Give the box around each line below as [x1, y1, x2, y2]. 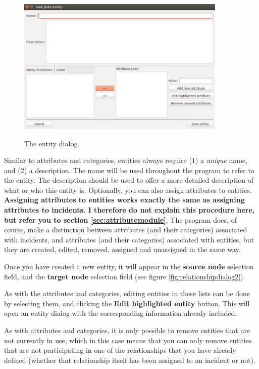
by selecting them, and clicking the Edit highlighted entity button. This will [4, 298, 250, 308]
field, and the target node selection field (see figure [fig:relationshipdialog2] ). [4, 271, 245, 281]
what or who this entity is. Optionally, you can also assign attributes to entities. [4, 184, 252, 195]
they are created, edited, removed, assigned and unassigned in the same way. [4, 244, 241, 255]
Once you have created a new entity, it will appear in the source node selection [4, 261, 254, 272]
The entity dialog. [24, 138, 80, 148]
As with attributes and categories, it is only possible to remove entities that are [4, 325, 250, 335]
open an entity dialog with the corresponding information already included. [4, 308, 237, 318]
